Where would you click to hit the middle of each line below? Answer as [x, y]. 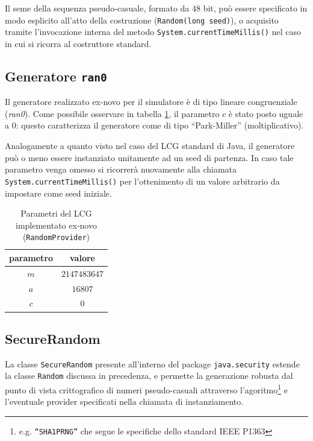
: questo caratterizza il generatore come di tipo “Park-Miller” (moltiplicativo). [160, 125]
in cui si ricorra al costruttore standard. [78, 43]
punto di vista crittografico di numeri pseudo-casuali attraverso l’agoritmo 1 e [146, 389]
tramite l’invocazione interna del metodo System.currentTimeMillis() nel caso [153, 32]
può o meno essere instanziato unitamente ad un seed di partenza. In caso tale [149, 157]
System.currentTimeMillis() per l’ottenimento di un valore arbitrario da [142, 181]
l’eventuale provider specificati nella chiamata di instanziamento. [124, 401]
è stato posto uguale [266, 113]
